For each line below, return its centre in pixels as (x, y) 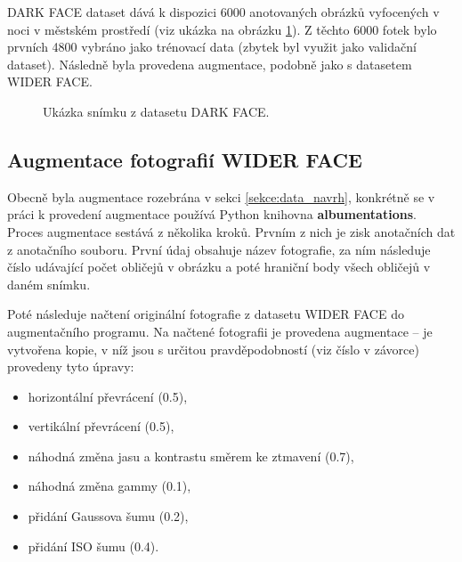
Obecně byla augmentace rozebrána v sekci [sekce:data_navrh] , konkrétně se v (221, 196)
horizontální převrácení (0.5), (108, 396)
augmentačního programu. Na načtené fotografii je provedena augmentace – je (220, 331)
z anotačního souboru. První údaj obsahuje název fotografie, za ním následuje (219, 249)
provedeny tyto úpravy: (71, 367)
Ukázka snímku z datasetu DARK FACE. (156, 111)
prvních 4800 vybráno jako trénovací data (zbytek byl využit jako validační (212, 47)
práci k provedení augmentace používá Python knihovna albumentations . (212, 214)
